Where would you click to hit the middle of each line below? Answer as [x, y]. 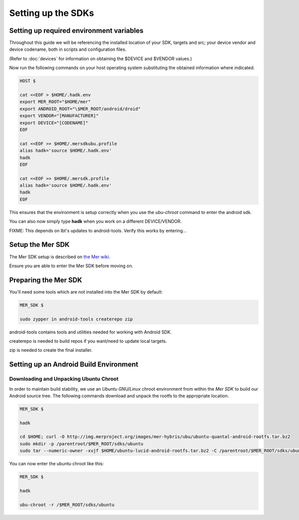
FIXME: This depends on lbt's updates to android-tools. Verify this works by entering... [98, 230]
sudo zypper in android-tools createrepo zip [76, 319]
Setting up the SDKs [52, 13]
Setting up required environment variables [76, 31]
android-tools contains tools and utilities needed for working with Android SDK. [90, 332]
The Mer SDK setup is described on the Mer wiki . [60, 257]
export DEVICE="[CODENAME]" [54, 123]
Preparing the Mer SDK [46, 280]
